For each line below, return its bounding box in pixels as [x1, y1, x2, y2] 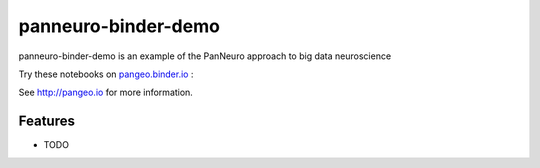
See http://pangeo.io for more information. [18, 86, 194, 99]
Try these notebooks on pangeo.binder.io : [18, 68, 194, 80]
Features [18, 113, 75, 130]
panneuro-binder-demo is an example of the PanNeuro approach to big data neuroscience [18, 50, 392, 62]
